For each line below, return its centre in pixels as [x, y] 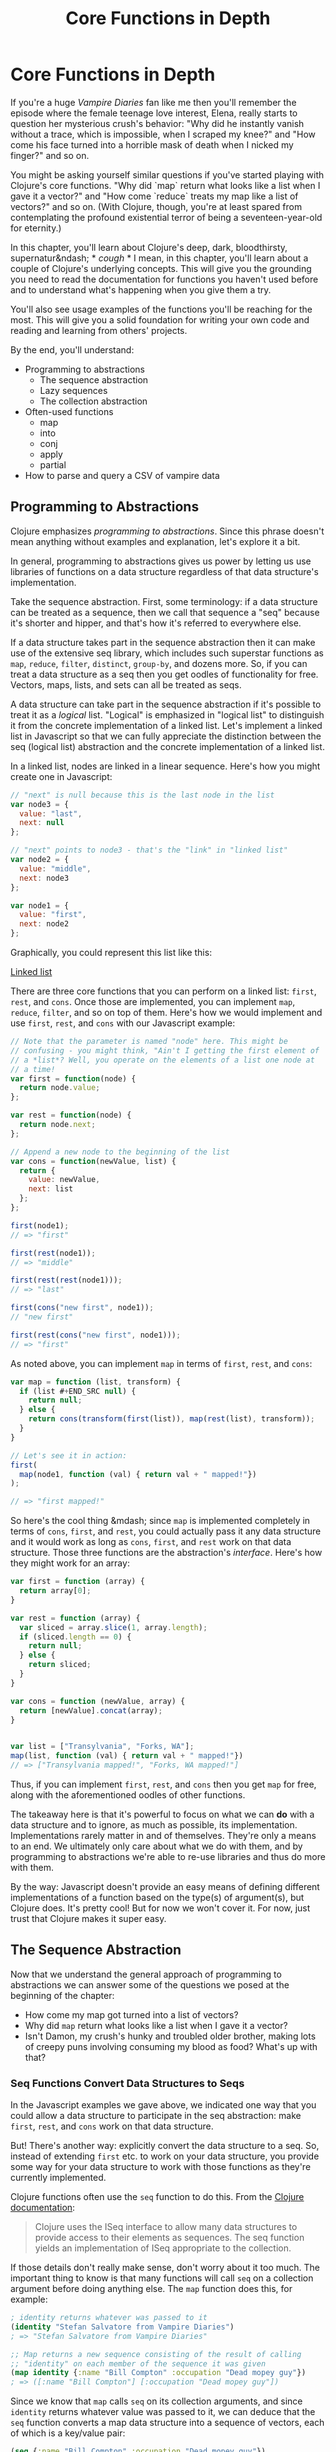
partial [53, 464]
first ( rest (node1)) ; [53, 1253]
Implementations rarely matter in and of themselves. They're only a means [163, 1835]
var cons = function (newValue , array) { [98, 1701]
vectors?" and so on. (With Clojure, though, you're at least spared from [156, 206]
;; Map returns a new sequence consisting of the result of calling [156, 2354]
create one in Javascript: [61, 776]
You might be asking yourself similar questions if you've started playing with [167, 174]
